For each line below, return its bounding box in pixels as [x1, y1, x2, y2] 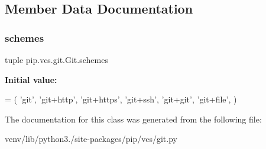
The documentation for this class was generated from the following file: [5, 112, 262, 125]
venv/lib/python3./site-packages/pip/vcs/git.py [5, 133, 177, 145]
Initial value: [5, 73, 57, 85]
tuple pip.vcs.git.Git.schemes [5, 54, 108, 65]
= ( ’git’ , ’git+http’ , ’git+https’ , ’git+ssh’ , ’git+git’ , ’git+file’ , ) [5, 93, 237, 105]
